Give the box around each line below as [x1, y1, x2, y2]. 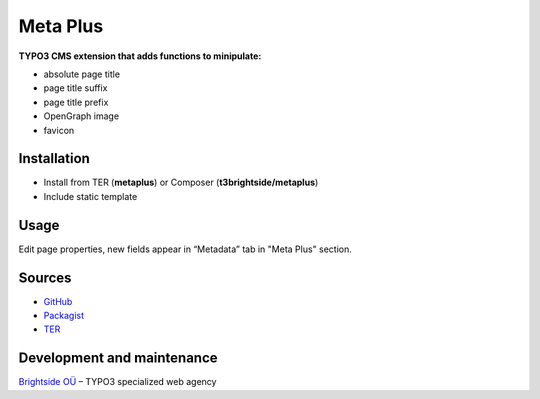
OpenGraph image [43, 110, 120, 122]
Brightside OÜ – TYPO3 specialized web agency [18, 376, 217, 388]
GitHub [43, 295, 73, 307]
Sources [18, 269, 72, 286]
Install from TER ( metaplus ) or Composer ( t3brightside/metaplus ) [43, 176, 319, 189]
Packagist [43, 310, 85, 321]
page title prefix [43, 96, 109, 108]
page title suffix [43, 82, 108, 94]
